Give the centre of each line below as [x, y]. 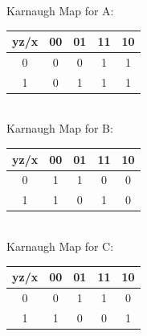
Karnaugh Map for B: [60, 128]
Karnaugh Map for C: [60, 246]
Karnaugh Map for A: [60, 10]
